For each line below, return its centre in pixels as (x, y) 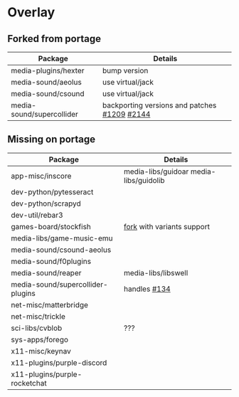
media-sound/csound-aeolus (61, 250)
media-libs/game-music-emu (62, 238)
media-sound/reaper (46, 272)
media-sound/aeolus (46, 82)
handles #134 (147, 289)
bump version (125, 70)
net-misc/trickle (38, 316)
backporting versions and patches (159, 105)
